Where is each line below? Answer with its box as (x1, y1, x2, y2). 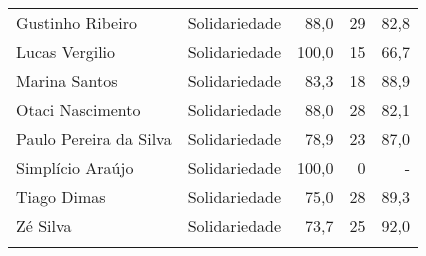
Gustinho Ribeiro (16, 11, 137, 34)
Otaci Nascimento (16, 98, 141, 121)
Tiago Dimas (16, 185, 106, 208)
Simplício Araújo (16, 156, 134, 179)
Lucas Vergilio (16, 40, 116, 63)
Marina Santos (16, 69, 118, 92)
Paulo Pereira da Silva (16, 127, 172, 150)
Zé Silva (16, 214, 72, 237)
